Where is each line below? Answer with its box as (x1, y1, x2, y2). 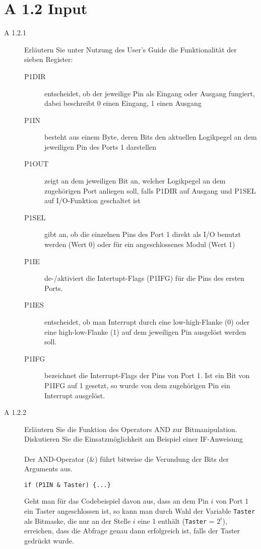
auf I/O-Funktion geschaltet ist (44, 195, 141, 206)
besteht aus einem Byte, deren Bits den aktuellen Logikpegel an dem (44, 132, 257, 142)
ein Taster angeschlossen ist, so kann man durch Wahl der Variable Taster (24, 505, 255, 516)
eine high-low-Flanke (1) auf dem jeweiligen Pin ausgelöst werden (44, 326, 246, 337)
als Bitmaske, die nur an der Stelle (24, 515, 131, 526)
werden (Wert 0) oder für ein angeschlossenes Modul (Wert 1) (44, 239, 235, 250)
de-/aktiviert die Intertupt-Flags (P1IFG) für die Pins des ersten (44, 273, 244, 283)
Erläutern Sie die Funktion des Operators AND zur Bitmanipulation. (24, 423, 237, 434)
